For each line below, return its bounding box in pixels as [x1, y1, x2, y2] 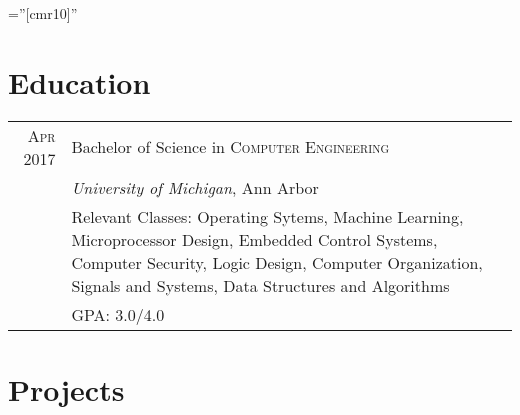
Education [8, 61, 151, 102]
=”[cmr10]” [8, 3, 78, 23]
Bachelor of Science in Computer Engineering [71, 135, 390, 159]
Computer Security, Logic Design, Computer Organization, [71, 250, 483, 274]
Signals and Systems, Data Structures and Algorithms [71, 273, 450, 297]
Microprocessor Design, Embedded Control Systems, [71, 227, 438, 251]
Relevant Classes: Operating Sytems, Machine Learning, [71, 204, 464, 228]
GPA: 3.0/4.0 [71, 302, 165, 326]
